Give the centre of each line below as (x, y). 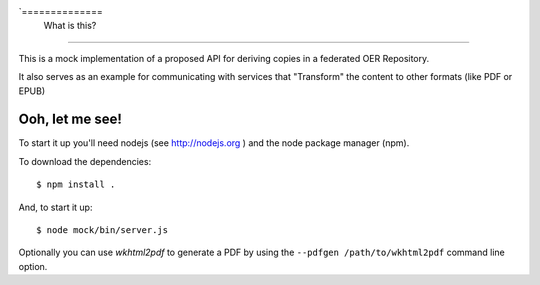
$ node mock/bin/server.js (102, 230)
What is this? (70, 26)
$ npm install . (76, 184)
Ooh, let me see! (70, 119)
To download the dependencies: (85, 161)
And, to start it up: (55, 207)
